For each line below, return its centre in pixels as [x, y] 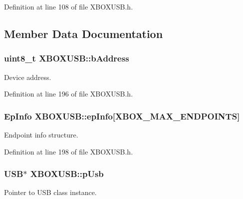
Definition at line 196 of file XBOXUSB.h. [69, 94]
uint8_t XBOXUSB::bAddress [67, 58]
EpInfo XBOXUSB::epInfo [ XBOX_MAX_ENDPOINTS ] [122, 116]
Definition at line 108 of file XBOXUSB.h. [69, 6]
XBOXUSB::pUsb [67, 174]
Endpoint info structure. [41, 134]
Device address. [28, 77]
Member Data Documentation [84, 33]
